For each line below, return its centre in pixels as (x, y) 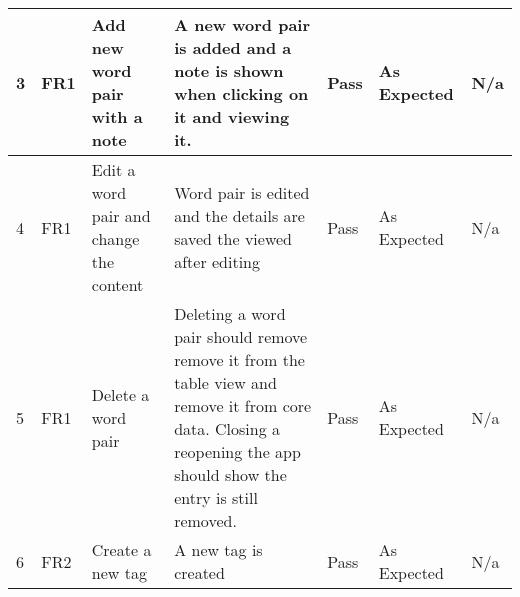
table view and (225, 382)
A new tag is (218, 549)
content (117, 284)
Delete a (120, 394)
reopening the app (237, 451)
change (115, 238)
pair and (121, 215)
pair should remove (241, 336)
